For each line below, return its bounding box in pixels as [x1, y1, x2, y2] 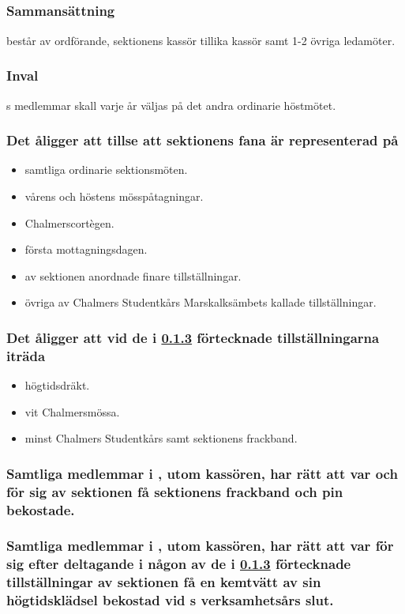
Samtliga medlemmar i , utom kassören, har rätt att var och [6, 463, 398, 483]
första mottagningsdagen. [24, 241, 148, 258]
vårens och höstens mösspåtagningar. [24, 187, 204, 204]
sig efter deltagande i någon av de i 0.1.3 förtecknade [6, 554, 351, 574]
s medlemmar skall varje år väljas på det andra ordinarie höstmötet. [6, 96, 336, 113]
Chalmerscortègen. [24, 214, 114, 231]
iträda [6, 345, 46, 365]
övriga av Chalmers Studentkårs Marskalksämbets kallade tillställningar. [24, 294, 377, 311]
